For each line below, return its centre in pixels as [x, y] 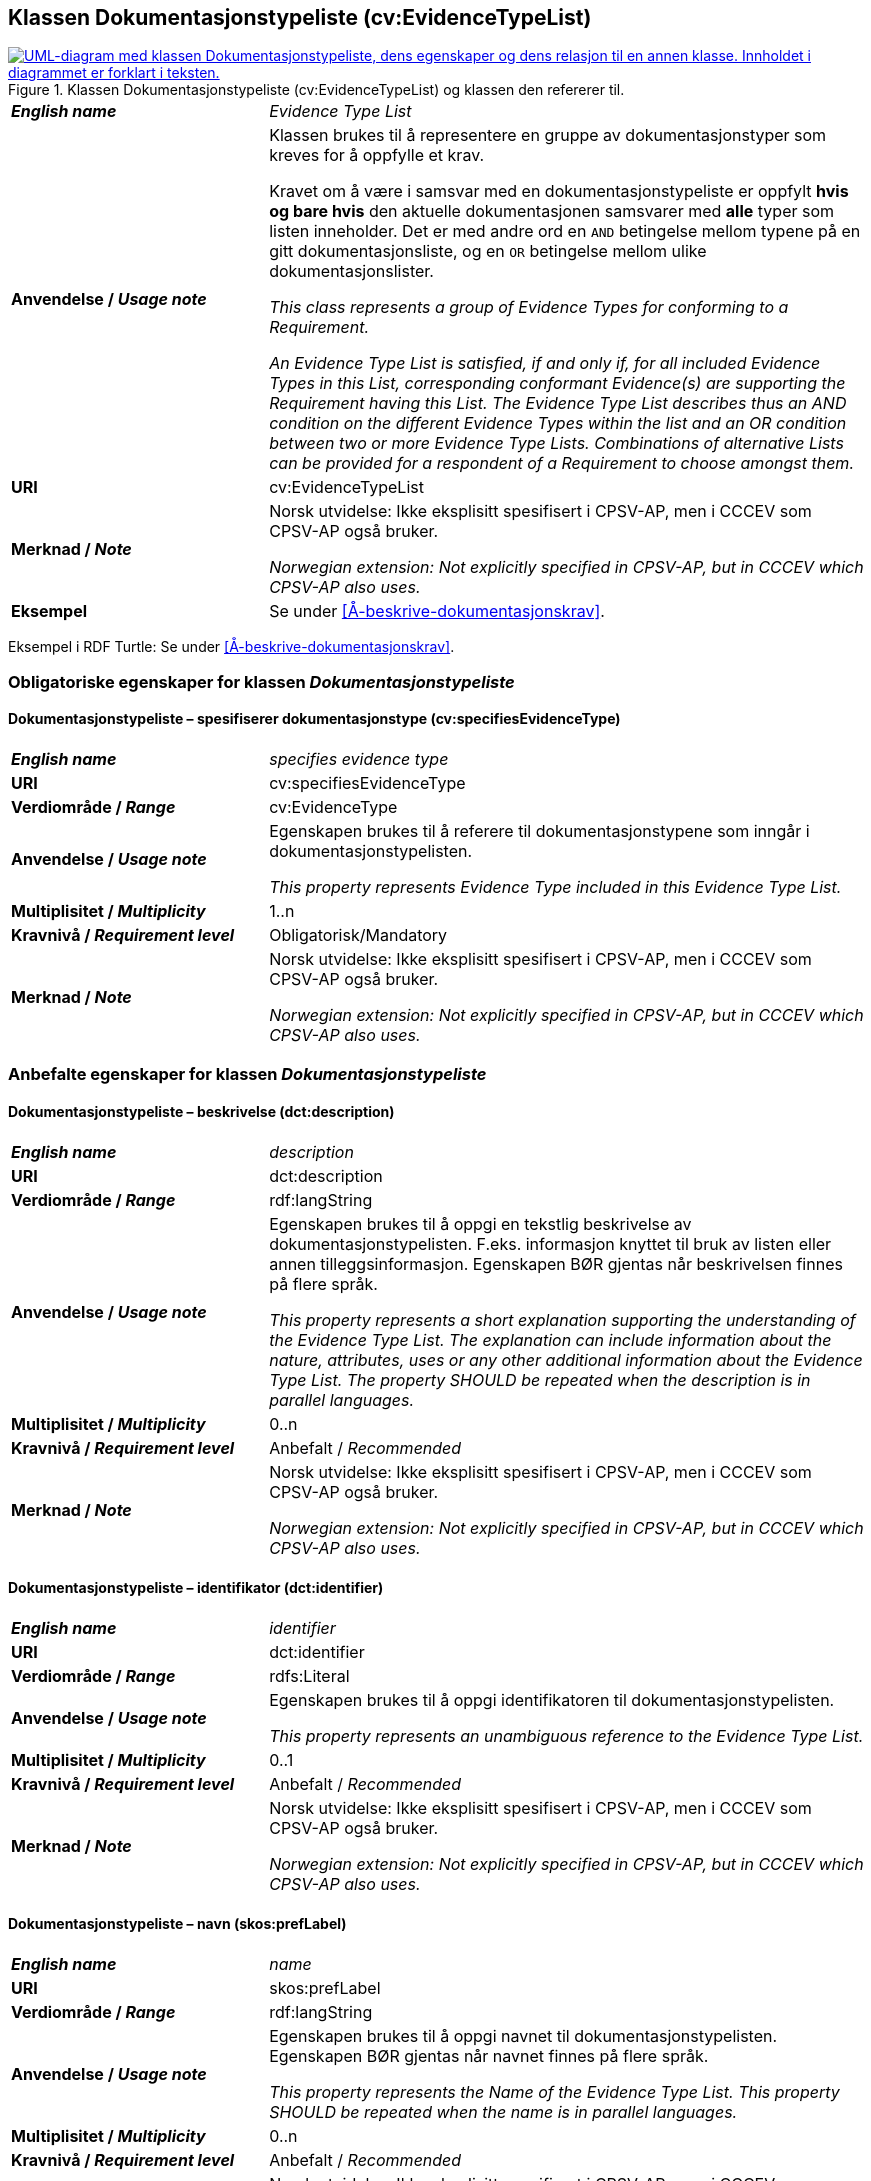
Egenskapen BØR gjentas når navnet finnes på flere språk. [489, 2056]
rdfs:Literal [309, 1675]
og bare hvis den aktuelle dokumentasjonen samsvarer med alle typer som [552, 211]
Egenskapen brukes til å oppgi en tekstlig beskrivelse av [480, 1223]
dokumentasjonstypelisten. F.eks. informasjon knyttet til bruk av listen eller [550, 1243]
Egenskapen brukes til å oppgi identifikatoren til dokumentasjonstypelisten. [552, 1699]
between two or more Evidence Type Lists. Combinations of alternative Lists [556, 443]
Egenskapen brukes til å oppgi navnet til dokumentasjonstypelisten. [523, 2036]
